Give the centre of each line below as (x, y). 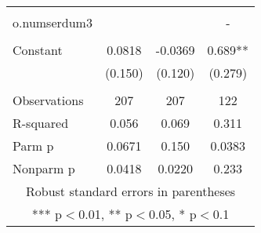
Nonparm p (44, 168)
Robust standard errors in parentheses (130, 191)
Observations (48, 100)
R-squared (41, 123)
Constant (38, 50)
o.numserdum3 (53, 22)
